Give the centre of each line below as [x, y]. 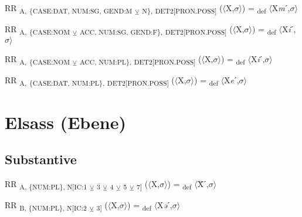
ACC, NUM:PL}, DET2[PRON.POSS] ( [140, 60]
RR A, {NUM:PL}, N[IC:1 [46, 184]
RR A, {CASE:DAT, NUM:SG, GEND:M [69, 9]
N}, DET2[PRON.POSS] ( [182, 9]
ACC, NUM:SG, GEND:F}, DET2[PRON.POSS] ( [156, 30]
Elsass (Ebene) [66, 122]
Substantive [41, 159]
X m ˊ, [281, 8]
